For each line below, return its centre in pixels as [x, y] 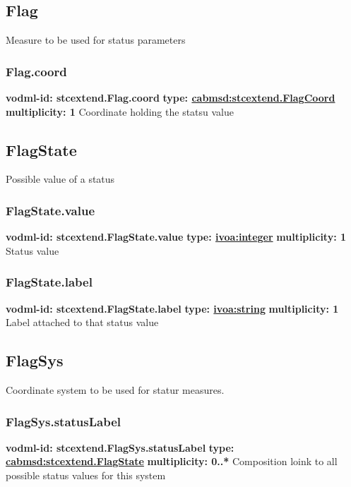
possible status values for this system [86, 475]
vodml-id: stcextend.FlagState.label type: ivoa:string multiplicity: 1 [172, 308]
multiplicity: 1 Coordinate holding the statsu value [120, 111]
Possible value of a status [60, 179]
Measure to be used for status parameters [96, 40]
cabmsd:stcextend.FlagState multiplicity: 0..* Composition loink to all [172, 461]
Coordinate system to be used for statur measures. [115, 390]
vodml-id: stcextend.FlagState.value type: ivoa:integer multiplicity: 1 [176, 237]
